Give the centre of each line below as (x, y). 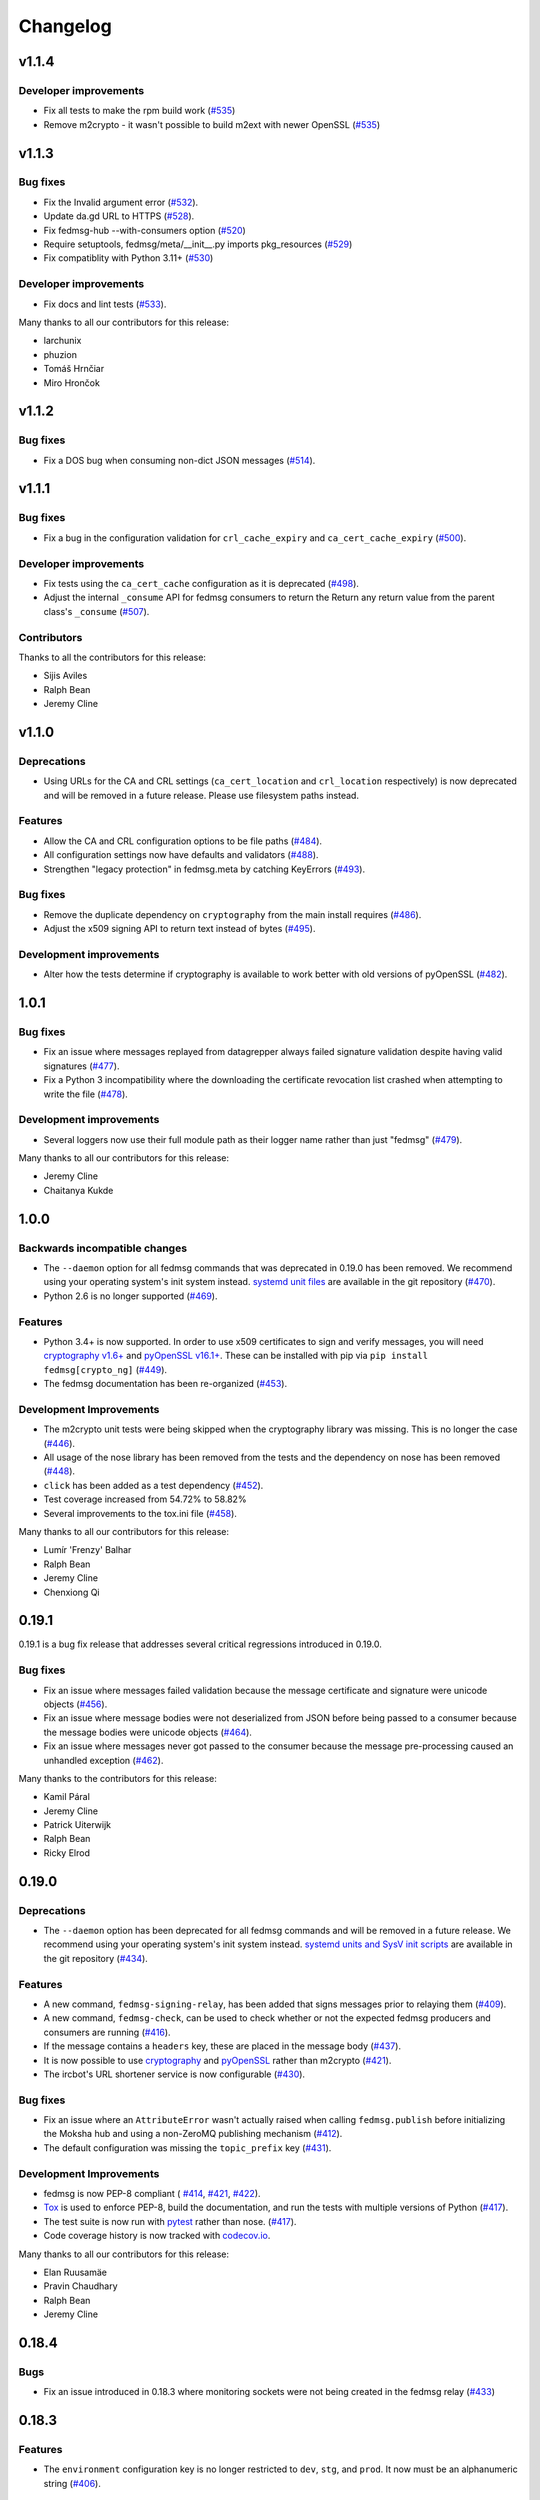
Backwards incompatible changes (103, 1248)
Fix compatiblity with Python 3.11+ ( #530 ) (128, 258)
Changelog (65, 26)
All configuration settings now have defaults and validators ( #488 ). (181, 855)
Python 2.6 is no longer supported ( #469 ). (130, 1296)
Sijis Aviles (65, 676)
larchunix (62, 341)
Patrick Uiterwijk (77, 1825)
